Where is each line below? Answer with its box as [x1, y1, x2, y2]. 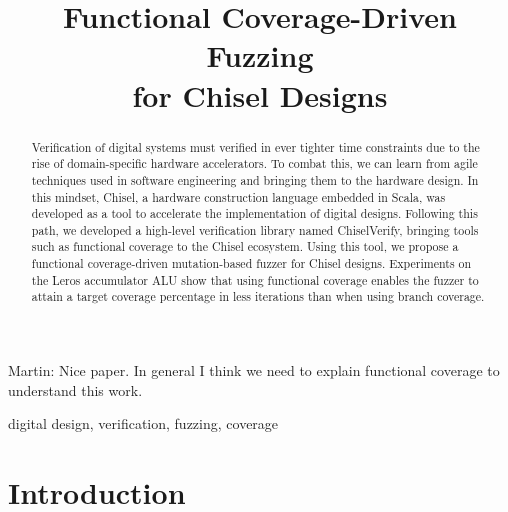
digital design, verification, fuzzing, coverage [8, 413, 279, 434]
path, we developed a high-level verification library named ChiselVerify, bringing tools [31, 221, 479, 238]
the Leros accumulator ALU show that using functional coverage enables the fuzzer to [31, 271, 479, 288]
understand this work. [8, 379, 143, 400]
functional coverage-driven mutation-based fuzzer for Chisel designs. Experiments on [31, 255, 472, 272]
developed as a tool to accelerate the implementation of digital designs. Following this [31, 205, 478, 222]
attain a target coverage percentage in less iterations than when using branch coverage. [31, 288, 485, 305]
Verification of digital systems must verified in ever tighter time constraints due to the [31, 138, 480, 155]
